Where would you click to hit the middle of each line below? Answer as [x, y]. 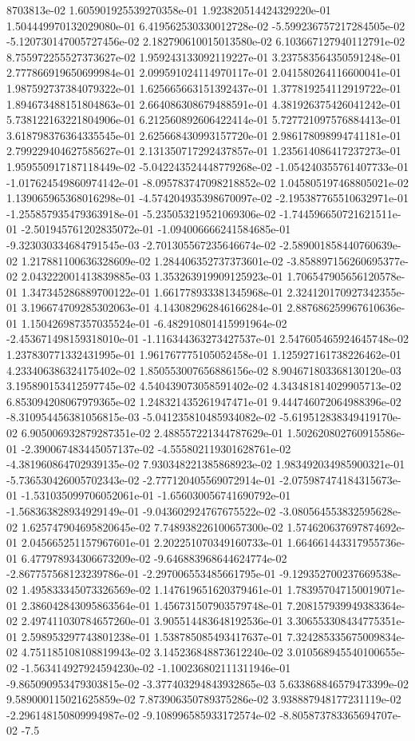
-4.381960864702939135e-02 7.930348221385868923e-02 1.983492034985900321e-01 [206, 464]
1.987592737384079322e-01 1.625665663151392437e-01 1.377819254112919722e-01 [204, 88]
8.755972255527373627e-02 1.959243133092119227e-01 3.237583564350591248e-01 [204, 56]
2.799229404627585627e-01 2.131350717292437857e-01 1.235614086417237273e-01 [204, 151]
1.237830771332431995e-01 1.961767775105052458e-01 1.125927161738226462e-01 [204, 355]
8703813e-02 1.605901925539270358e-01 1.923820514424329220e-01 [169, 10]
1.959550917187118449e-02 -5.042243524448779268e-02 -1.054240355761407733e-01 [207, 166]
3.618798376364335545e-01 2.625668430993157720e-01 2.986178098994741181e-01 [204, 135]
